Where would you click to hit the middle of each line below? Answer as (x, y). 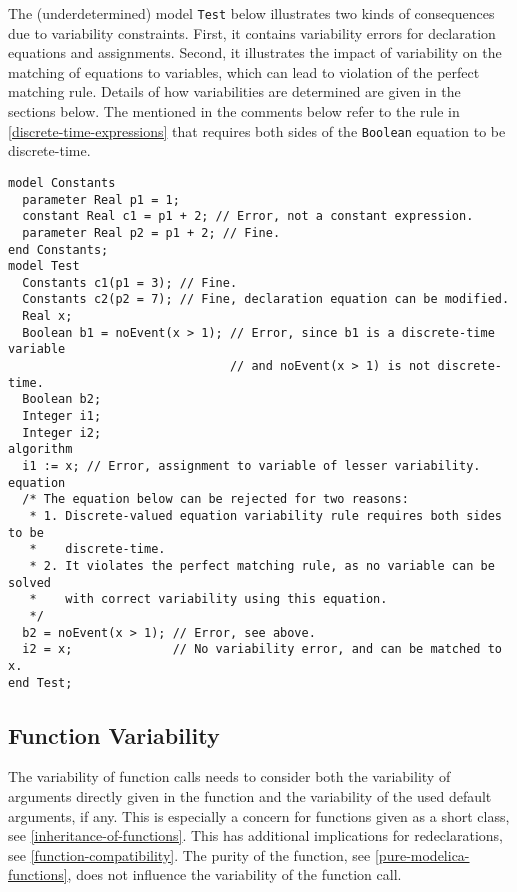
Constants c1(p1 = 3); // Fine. (130, 282)
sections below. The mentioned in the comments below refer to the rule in (234, 111)
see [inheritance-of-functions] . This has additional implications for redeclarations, (255, 835)
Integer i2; (62, 432)
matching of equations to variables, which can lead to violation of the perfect (244, 71)
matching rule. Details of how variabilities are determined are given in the (234, 91)
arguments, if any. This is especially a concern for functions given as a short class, (259, 815)
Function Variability (114, 734)
